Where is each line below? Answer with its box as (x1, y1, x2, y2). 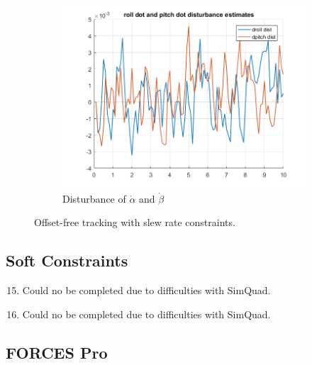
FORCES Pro (6, 341, 108, 363)
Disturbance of (62, 191, 126, 206)
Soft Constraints (6, 249, 128, 271)
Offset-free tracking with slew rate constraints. (34, 215, 235, 230)
